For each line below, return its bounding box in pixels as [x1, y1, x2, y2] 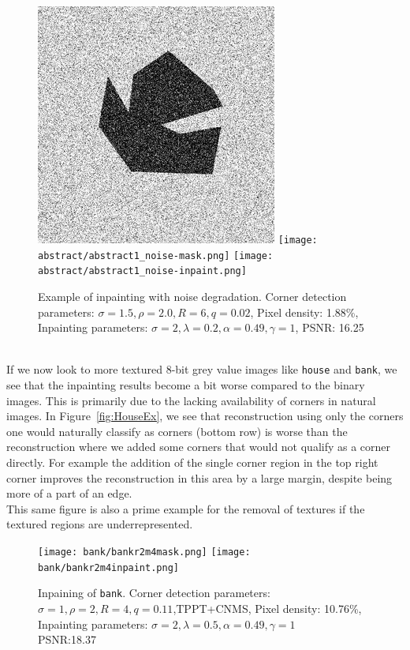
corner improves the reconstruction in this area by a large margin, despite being [6, 469, 393, 486]
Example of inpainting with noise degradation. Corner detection [38, 287, 347, 304]
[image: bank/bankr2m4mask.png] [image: [38, 546, 251, 558]
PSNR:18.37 [38, 631, 96, 648]
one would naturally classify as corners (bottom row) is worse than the [6, 423, 348, 439]
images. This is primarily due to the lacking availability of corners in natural [6, 392, 376, 408]
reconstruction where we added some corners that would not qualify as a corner [6, 438, 391, 455]
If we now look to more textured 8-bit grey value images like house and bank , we [6, 361, 397, 378]
